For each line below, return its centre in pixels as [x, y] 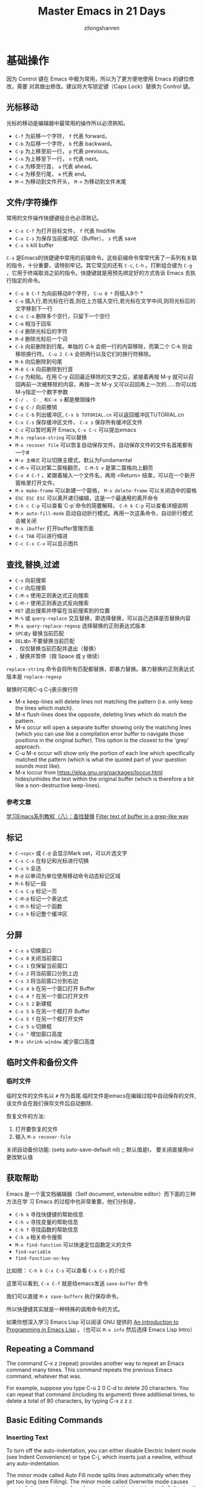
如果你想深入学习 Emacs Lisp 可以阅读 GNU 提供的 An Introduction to [92, 1322]
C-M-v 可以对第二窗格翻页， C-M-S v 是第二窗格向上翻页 [84, 468]
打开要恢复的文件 [36, 1129]
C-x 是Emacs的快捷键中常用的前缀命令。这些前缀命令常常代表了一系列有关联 [102, 258]
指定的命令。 [27, 281]
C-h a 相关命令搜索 [38, 1237]
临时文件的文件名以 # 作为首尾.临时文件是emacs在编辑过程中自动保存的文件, [101, 1095]
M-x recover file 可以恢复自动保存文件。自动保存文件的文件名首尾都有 [104, 445]
